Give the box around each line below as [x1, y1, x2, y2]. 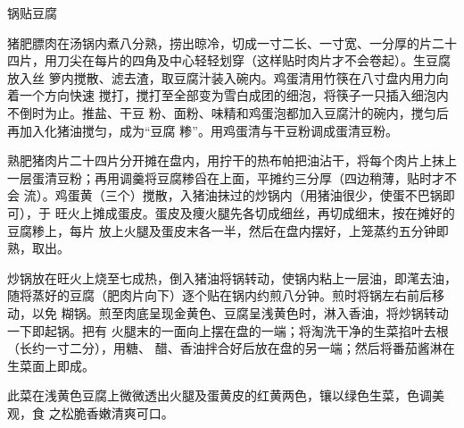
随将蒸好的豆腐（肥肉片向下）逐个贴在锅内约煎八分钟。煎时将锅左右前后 [7, 286, 432, 305]
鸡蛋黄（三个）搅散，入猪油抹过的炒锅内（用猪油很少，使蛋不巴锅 [54, 186, 443, 205]
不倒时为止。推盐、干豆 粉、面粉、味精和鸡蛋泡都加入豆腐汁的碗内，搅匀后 [7, 103, 449, 122]
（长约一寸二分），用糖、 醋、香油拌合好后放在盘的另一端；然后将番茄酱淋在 [7, 339, 455, 357]
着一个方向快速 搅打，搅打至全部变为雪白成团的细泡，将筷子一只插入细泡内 [7, 86, 449, 105]
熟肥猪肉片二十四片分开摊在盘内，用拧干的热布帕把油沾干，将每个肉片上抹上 [7, 151, 457, 170]
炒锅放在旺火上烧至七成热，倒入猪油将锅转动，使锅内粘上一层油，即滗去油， [7, 268, 457, 287]
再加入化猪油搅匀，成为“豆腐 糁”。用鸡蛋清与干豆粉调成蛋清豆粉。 [7, 121, 398, 139]
